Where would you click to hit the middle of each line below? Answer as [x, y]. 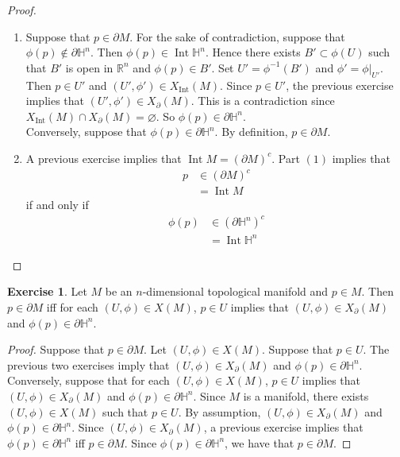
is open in [89, 67]
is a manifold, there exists [306, 395]
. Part [286, 158]
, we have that [260, 442]
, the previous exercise [340, 85]
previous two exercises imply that [88, 364]
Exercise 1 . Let [47, 291]
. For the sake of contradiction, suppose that [237, 36]
